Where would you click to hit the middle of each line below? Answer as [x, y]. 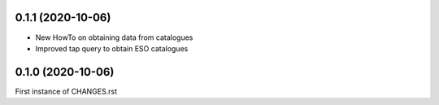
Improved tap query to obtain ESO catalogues [112, 48]
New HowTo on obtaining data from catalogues [114, 37]
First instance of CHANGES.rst [66, 91]
